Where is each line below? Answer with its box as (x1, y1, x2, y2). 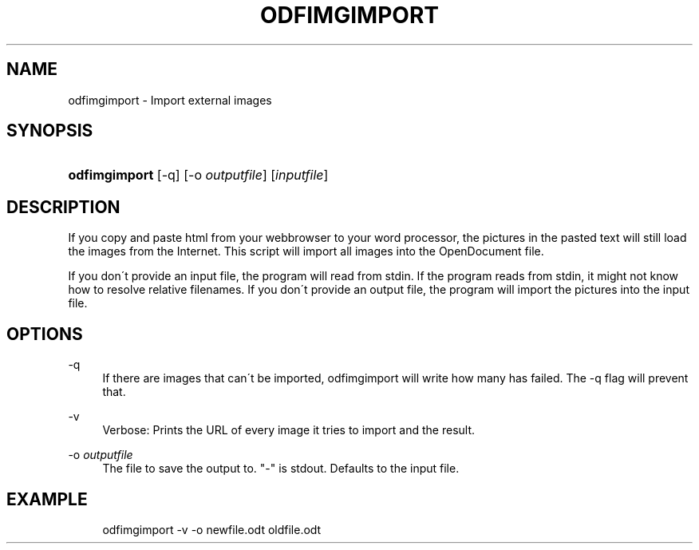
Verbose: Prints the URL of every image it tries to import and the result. (102, 423, 476, 437)
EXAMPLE (6, 489, 88, 509)
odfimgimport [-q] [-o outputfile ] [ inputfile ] (68, 167, 329, 184)
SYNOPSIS (6, 121, 93, 141)
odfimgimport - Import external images (68, 93, 272, 107)
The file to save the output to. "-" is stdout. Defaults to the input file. (102, 461, 460, 476)
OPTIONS (6, 323, 83, 344)
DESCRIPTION (6, 196, 120, 217)
